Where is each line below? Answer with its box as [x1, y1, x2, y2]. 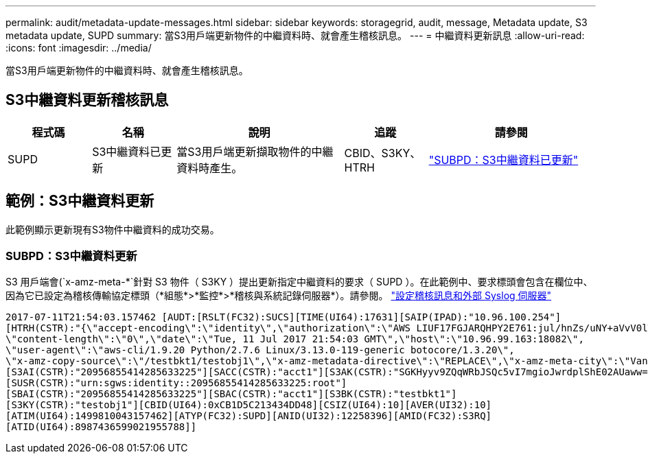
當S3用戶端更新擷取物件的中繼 [176, 144, 334, 158]
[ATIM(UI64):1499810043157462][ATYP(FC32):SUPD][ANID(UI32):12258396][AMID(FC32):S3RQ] [5, 410, 492, 422]
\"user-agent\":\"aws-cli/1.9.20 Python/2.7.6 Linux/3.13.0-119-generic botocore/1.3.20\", [5, 344, 515, 356]
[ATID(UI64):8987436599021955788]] [5, 421, 197, 433]
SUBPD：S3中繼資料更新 [5, 249, 137, 263]
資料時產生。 [176, 161, 243, 175]
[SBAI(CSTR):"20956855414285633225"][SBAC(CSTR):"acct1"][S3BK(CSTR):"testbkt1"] [5, 388, 457, 400]
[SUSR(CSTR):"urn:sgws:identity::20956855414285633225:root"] [5, 377, 347, 389]
